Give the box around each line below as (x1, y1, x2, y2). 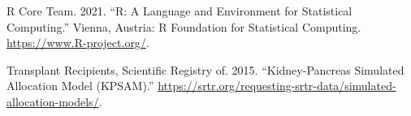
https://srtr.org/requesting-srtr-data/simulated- (158, 77, 396, 94)
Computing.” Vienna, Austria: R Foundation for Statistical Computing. (6, 18, 361, 35)
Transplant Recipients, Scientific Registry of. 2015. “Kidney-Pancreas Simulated (6, 61, 405, 78)
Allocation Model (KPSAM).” (6, 77, 154, 94)
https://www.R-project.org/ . (6, 34, 149, 51)
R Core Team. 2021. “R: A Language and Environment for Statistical (6, 2, 353, 19)
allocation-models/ (6, 92, 99, 110)
